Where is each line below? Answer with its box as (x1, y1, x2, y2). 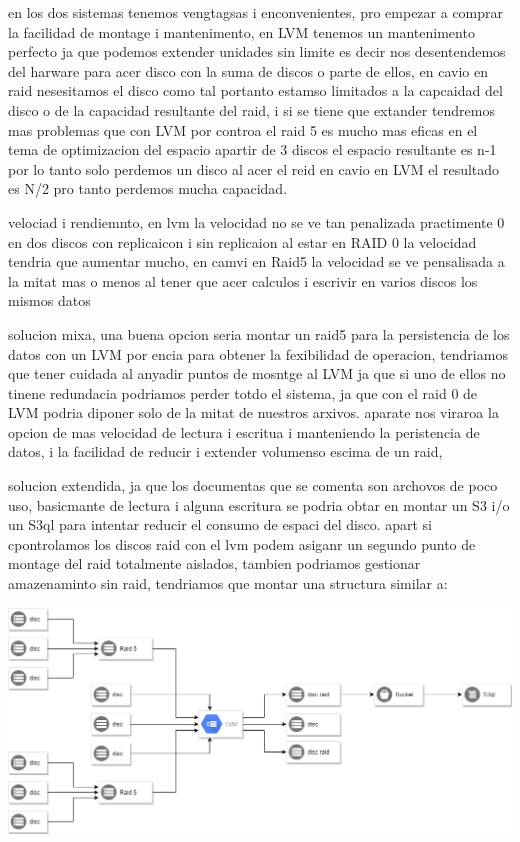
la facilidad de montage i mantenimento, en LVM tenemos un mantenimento (8, 21, 475, 42)
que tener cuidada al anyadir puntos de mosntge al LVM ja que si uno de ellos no (8, 363, 506, 384)
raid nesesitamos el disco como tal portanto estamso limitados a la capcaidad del (8, 80, 503, 101)
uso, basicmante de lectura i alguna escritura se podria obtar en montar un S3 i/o (8, 494, 510, 515)
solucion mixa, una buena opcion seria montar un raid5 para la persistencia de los (8, 323, 510, 344)
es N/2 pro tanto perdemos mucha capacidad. (8, 178, 288, 199)
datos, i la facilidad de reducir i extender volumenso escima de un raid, (8, 441, 443, 462)
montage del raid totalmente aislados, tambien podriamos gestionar (8, 553, 421, 574)
